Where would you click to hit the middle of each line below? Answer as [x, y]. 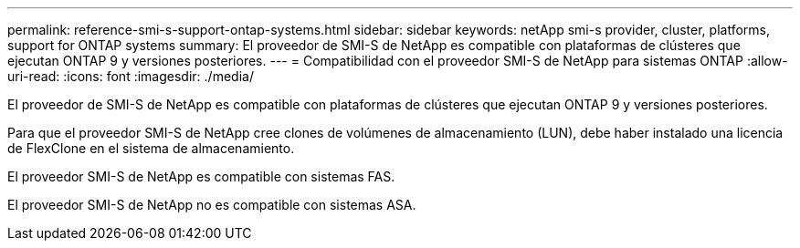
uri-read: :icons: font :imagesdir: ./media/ [131, 76]
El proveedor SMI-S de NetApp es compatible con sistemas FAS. [201, 176]
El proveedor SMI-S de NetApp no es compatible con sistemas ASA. [212, 205]
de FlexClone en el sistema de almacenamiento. [151, 148]
